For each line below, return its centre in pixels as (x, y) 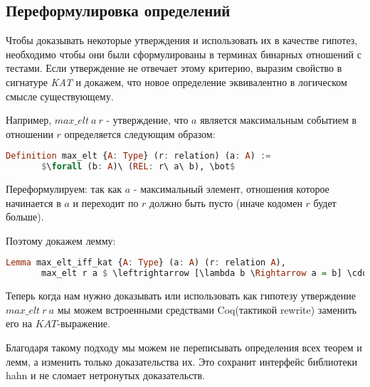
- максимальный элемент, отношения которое (231, 189)
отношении (30, 133)
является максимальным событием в (279, 120)
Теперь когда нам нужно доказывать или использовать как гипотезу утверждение (181, 296)
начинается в (33, 202)
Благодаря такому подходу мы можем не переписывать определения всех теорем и (184, 348)
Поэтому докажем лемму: (61, 240)
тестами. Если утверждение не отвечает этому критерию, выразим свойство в (174, 68)
